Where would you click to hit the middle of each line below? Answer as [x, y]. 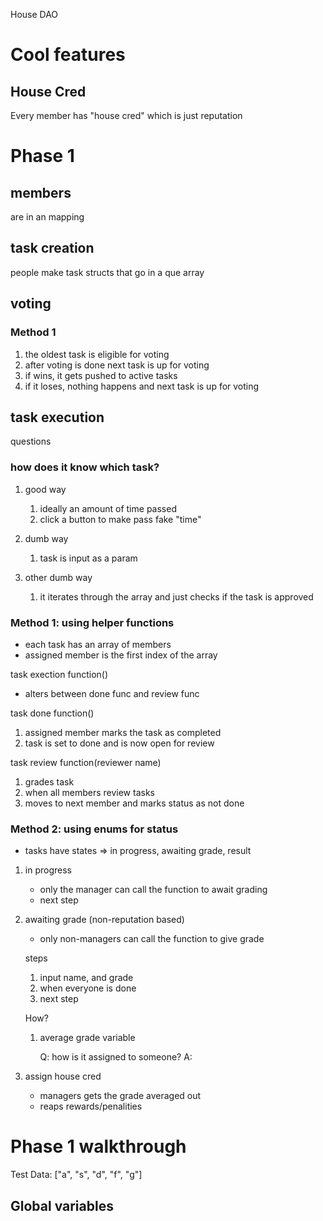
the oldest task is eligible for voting [97, 354]
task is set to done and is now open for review [119, 743]
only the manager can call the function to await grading [153, 890]
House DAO [34, 14]
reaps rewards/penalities [91, 1106]
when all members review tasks [89, 792]
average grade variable [87, 1038]
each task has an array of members [98, 644]
